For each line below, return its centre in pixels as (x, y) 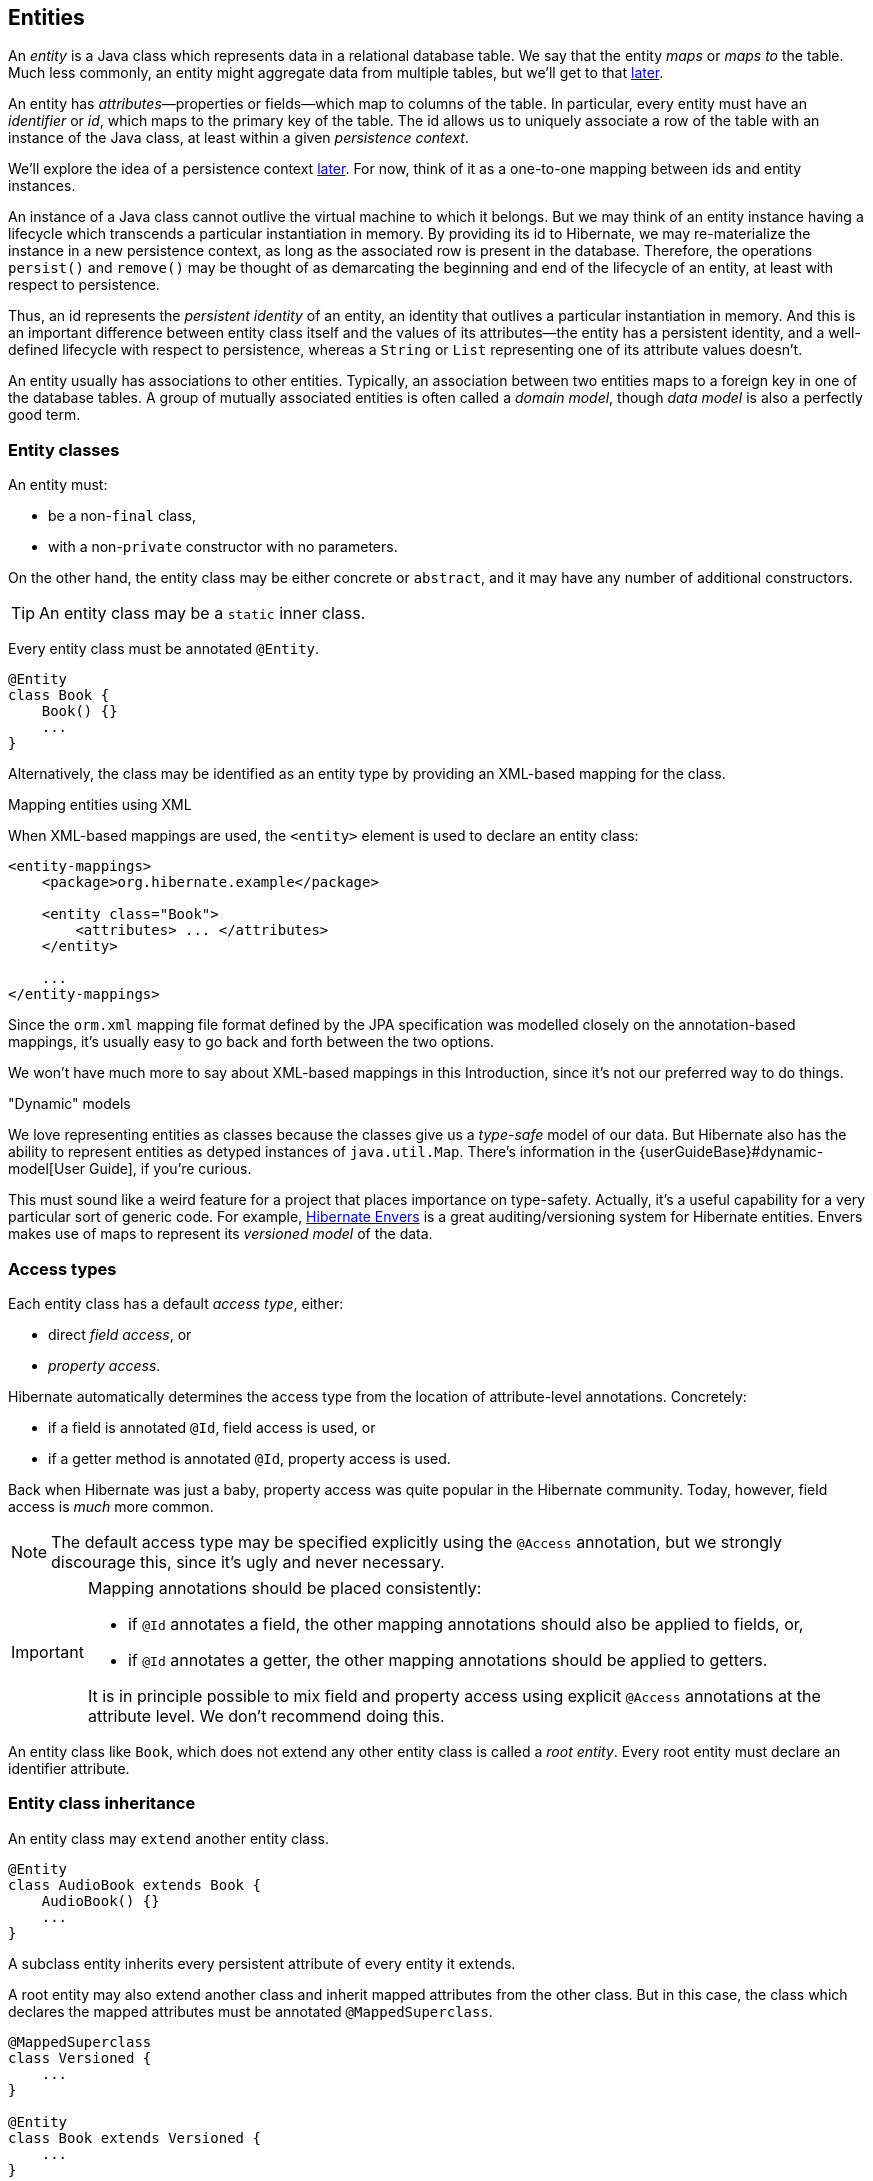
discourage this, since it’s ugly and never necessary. (248, 1561)
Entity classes (64, 449)
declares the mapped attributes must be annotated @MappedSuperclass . (250, 2011)
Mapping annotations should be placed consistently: (284, 1587)
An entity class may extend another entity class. (169, 1838)
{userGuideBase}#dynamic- (731, 1152)
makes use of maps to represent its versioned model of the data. (220, 1234)
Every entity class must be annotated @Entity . (164, 649)
